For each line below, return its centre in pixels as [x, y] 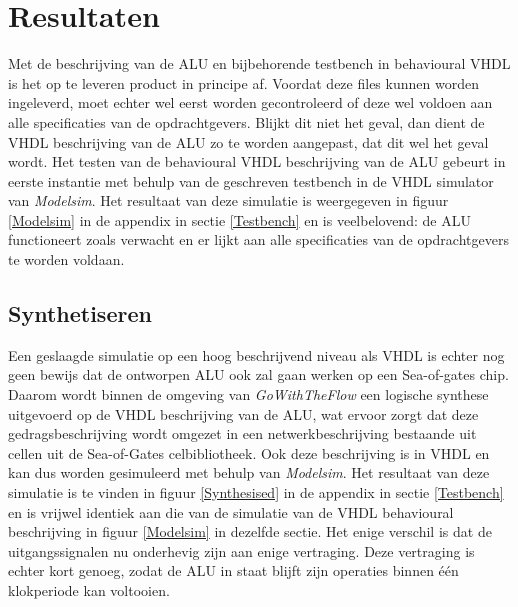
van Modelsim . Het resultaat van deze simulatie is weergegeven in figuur [228, 200]
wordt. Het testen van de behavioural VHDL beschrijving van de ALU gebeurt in [257, 161]
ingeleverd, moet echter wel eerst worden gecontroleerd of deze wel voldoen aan [250, 102]
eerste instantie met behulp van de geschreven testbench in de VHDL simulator [251, 180]
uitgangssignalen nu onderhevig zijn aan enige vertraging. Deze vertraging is [241, 550]
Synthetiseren [80, 313]
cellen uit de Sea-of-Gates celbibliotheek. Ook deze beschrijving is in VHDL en [249, 452]
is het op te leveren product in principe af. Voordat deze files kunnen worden [243, 82]
